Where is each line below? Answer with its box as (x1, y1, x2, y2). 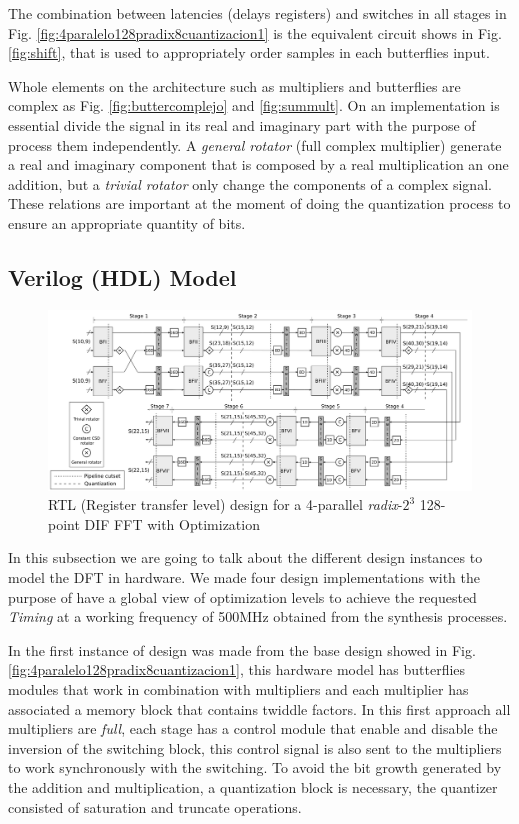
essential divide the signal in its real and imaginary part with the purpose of (8, 114, 476, 135)
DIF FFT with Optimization (84, 513, 260, 534)
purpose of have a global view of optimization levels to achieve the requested (8, 586, 477, 607)
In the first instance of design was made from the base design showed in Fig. (8, 639, 476, 660)
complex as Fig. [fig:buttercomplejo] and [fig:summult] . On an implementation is (8, 95, 500, 116)
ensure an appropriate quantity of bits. (8, 212, 246, 233)
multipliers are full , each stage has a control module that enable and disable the (8, 718, 498, 739)
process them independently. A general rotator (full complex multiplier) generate (8, 134, 502, 155)
